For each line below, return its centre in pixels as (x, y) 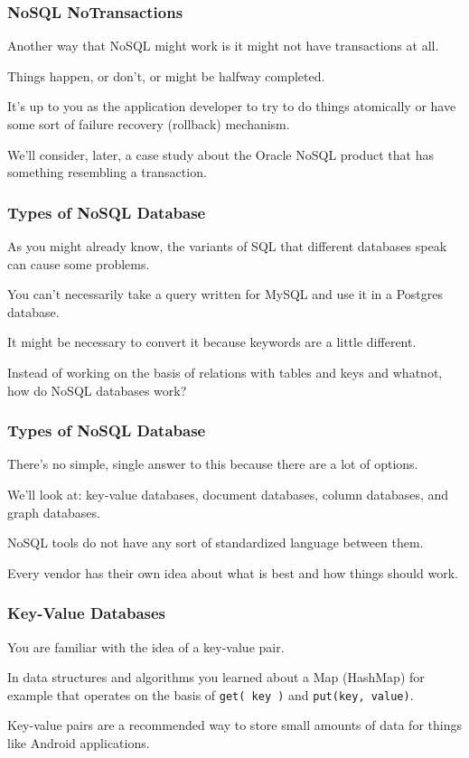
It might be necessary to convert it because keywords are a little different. (212, 342)
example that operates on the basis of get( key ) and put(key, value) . (211, 694)
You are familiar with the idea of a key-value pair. (146, 646)
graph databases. (54, 512)
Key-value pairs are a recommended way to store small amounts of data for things (234, 725)
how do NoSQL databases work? (97, 390)
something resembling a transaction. (107, 172)
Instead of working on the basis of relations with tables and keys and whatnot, (225, 372)
